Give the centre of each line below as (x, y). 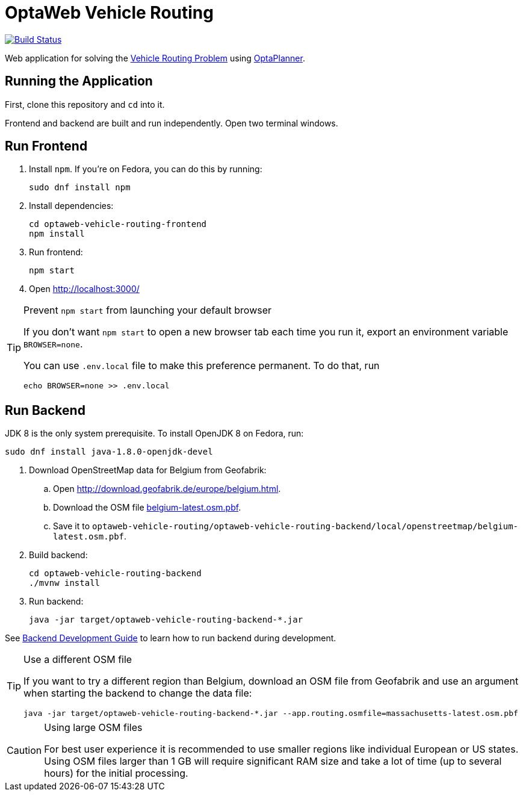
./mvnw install (65, 583)
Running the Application (79, 81)
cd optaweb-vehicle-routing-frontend (118, 224)
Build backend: (58, 555)
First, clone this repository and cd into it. (85, 104)
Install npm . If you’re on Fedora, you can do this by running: (146, 169)
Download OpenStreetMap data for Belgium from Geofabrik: (148, 470)
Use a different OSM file (78, 660)
